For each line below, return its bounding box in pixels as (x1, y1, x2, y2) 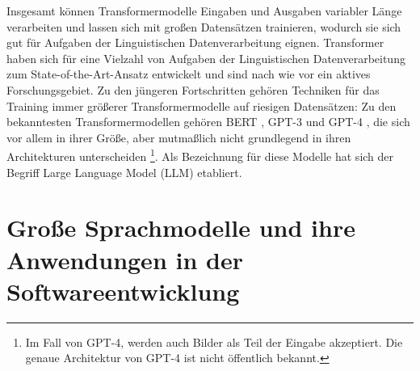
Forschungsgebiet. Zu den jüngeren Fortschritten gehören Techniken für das (6, 81, 380, 98)
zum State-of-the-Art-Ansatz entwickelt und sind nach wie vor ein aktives (6, 65, 371, 82)
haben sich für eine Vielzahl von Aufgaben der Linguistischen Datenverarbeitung (6, 49, 405, 66)
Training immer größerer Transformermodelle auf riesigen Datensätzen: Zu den (6, 97, 397, 114)
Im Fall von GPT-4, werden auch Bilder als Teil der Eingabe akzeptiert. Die (25, 333, 403, 350)
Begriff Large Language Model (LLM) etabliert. (6, 163, 242, 180)
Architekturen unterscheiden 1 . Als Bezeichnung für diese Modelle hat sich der (6, 145, 394, 164)
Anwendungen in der (6, 242, 243, 276)
